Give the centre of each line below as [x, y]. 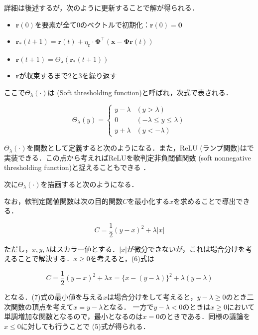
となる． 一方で [128, 306]
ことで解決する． [46, 258]
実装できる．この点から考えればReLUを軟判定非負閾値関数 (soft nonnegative [128, 157]
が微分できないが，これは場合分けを [186, 249]
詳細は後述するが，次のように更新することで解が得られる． [101, 7]
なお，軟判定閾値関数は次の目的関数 [63, 201]
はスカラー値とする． [84, 249]
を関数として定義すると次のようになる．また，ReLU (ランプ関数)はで [140, 148]
